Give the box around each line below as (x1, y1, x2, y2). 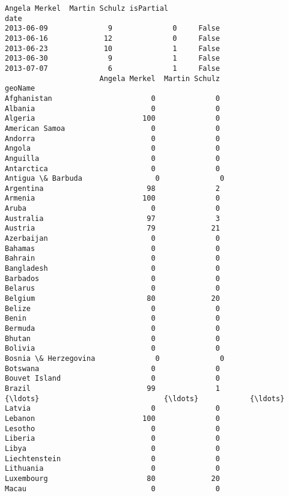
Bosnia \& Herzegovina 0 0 (5, 354, 225, 363)
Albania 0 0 (5, 104, 220, 113)
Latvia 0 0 (5, 404, 220, 413)
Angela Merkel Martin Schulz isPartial (5, 4, 169, 13)
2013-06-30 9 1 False (5, 54, 220, 63)
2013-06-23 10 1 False (5, 44, 220, 53)
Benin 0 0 (5, 314, 220, 323)
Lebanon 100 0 (5, 414, 220, 423)
